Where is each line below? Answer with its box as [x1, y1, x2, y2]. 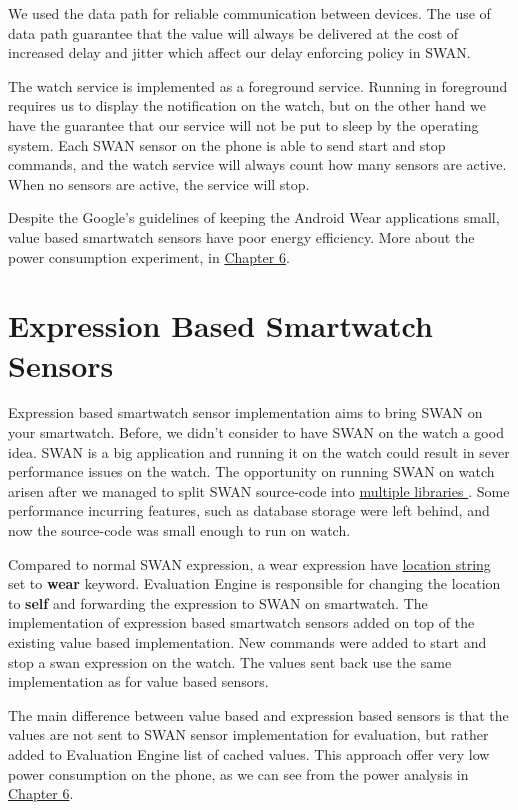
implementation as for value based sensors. [8, 671, 269, 692]
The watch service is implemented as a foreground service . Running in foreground [8, 75, 508, 96]
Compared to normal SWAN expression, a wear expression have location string [8, 553, 491, 574]
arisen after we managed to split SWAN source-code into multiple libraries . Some [8, 480, 510, 501]
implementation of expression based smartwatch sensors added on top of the [8, 612, 475, 633]
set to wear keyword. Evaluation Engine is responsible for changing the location [8, 573, 501, 594]
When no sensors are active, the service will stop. [8, 173, 310, 194]
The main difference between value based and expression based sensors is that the [8, 704, 509, 725]
